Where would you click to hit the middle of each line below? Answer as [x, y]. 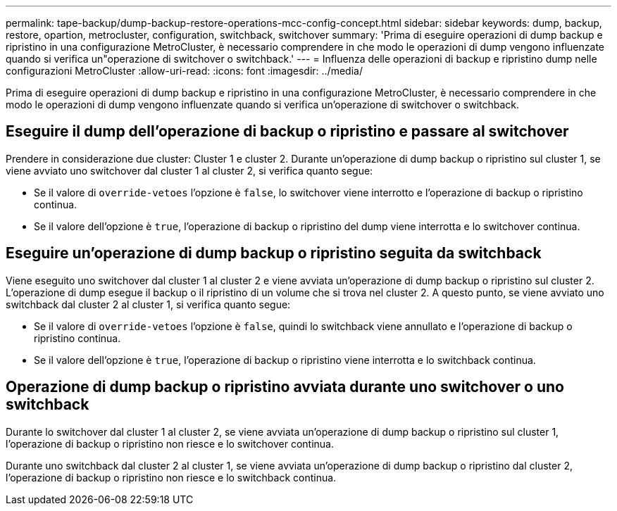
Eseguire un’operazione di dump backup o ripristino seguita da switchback [274, 253]
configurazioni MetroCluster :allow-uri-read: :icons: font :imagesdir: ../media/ [184, 71]
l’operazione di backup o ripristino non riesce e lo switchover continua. [170, 443]
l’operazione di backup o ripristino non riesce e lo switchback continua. [171, 477]
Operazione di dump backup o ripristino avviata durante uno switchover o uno [285, 387]
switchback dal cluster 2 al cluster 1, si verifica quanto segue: [148, 304]
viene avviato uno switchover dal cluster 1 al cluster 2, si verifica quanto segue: [189, 170]
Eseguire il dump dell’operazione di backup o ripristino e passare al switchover [287, 132]
